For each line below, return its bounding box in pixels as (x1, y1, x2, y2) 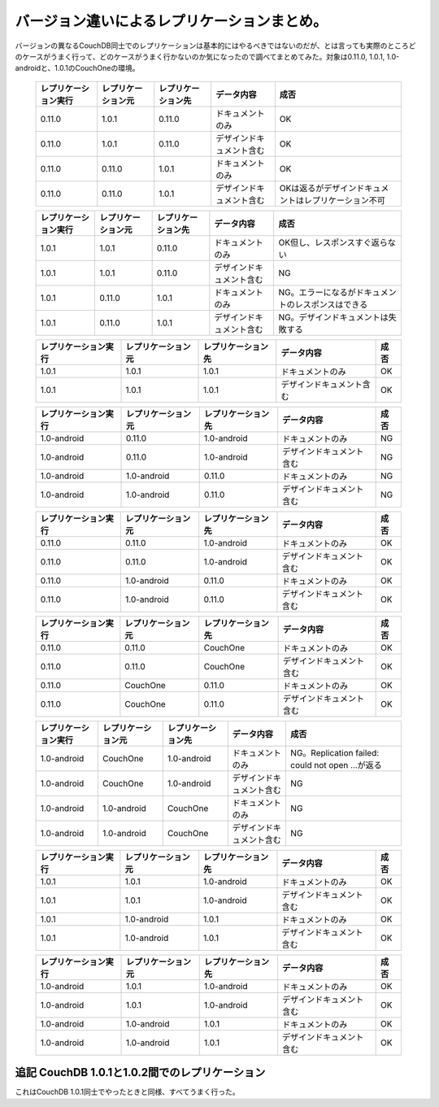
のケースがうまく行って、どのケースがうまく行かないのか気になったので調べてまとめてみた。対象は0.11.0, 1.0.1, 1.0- (15, 51, 400, 61)
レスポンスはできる (294, 299, 368, 310)
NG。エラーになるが (278, 286, 357, 298)
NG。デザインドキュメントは (278, 312, 389, 323)
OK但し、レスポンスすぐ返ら (278, 237, 388, 248)
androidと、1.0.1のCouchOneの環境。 (15, 63, 140, 73)
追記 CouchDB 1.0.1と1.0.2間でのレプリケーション (15, 1066, 266, 1079)
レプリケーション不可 (303, 194, 386, 206)
